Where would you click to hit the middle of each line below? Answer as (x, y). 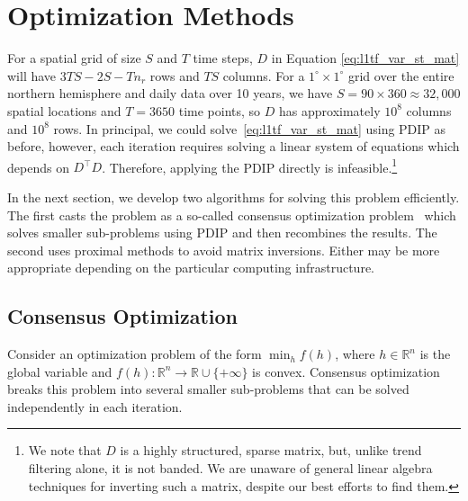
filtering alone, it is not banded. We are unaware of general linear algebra (230, 468)
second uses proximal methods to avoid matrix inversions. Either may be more (224, 250)
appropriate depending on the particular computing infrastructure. (191, 268)
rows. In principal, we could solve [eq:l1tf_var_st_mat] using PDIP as (250, 128)
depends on (38, 167)
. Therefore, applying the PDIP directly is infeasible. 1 (250, 166)
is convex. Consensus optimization (346, 371)
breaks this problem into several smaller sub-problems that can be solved (208, 389)
